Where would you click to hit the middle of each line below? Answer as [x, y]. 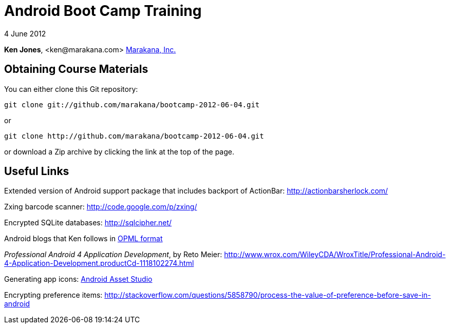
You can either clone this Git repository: [71, 89]
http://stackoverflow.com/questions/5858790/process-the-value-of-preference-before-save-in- [268, 295]
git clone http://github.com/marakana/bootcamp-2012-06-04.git [134, 136]
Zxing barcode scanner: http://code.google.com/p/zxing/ [101, 207]
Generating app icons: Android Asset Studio [78, 279]
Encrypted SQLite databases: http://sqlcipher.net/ [88, 223]
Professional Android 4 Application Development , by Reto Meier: [113, 255]
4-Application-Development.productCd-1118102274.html [99, 263]
